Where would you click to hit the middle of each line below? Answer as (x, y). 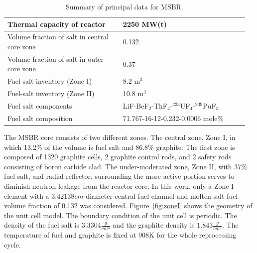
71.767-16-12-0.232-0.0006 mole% (173, 118)
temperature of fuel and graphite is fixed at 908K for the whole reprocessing (120, 235)
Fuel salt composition (40, 118)
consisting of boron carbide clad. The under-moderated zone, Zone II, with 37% (126, 166)
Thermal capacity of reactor (57, 24)
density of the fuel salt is (42, 225)
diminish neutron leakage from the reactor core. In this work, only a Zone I (119, 186)
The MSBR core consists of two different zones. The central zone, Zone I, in (120, 137)
